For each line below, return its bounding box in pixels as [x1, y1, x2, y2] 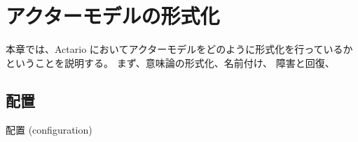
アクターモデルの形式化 [6, 1, 220, 30]
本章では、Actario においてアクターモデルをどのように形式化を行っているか [6, 42, 353, 56]
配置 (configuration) [6, 122, 92, 136]
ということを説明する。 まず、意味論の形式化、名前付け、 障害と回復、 [6, 55, 335, 70]
